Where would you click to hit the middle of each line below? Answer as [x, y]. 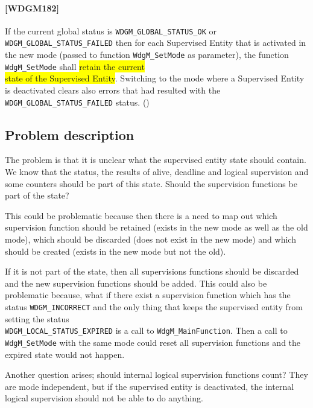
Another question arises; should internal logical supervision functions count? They [156, 375]
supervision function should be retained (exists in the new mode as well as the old [156, 227]
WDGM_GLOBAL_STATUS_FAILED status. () [77, 102]
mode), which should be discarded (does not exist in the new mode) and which [150, 239]
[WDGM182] [32, 8]
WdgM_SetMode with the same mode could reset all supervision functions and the [153, 342]
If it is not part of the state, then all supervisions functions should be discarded [152, 271]
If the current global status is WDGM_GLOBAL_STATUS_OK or [111, 30]
